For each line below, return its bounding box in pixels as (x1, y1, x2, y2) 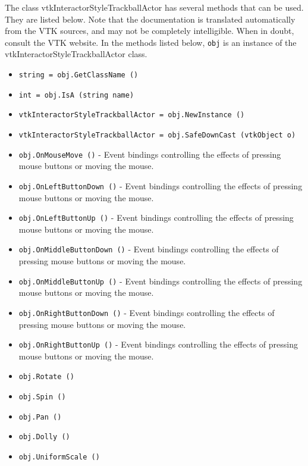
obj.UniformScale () (18, 453, 100, 462)
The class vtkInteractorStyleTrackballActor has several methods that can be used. (5, 1, 304, 13)
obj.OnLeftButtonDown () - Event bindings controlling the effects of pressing (18, 179, 303, 192)
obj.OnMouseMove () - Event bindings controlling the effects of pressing (18, 148, 281, 160)
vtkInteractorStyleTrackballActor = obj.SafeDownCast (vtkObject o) (18, 131, 296, 139)
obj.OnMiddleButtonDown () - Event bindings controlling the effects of (18, 243, 279, 255)
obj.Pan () (18, 412, 62, 421)
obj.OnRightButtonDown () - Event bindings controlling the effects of (18, 306, 275, 318)
